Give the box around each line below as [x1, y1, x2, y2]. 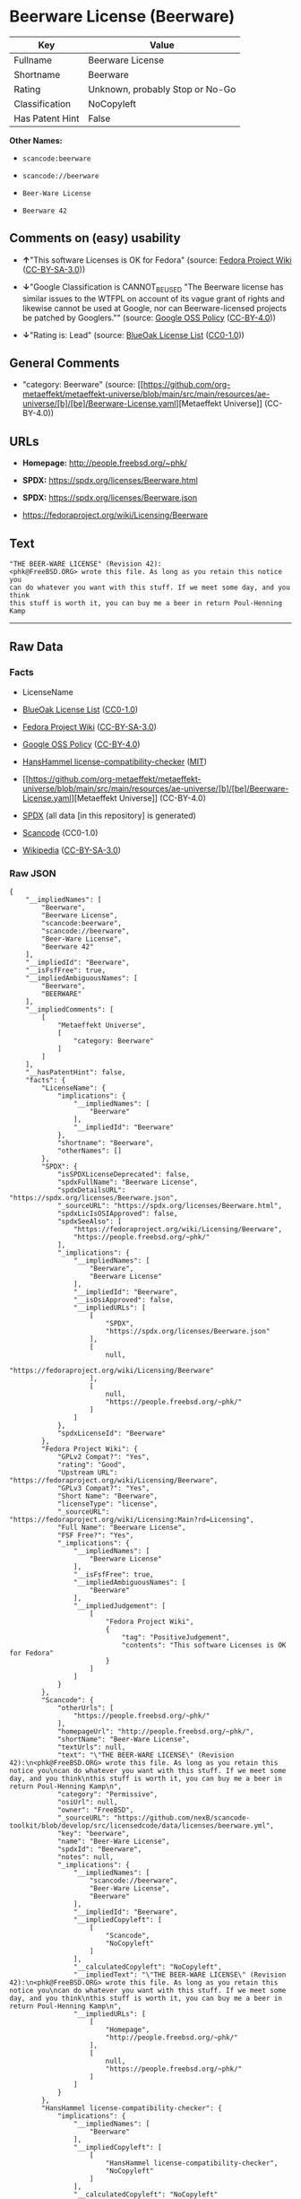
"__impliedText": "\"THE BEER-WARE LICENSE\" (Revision [73, 1970, 287, 1979]
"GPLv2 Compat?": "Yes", [56, 1452, 150, 1461]
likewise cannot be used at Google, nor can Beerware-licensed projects [21, 302, 287, 313]
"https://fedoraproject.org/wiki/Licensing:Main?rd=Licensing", [9, 1515, 254, 1524]
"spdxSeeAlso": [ [56, 1217, 123, 1226]
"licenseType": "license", [56, 1499, 159, 1508]
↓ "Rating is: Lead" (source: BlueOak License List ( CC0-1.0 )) [21, 329, 245, 340]
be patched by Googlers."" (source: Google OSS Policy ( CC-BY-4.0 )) [21, 312, 276, 323]
